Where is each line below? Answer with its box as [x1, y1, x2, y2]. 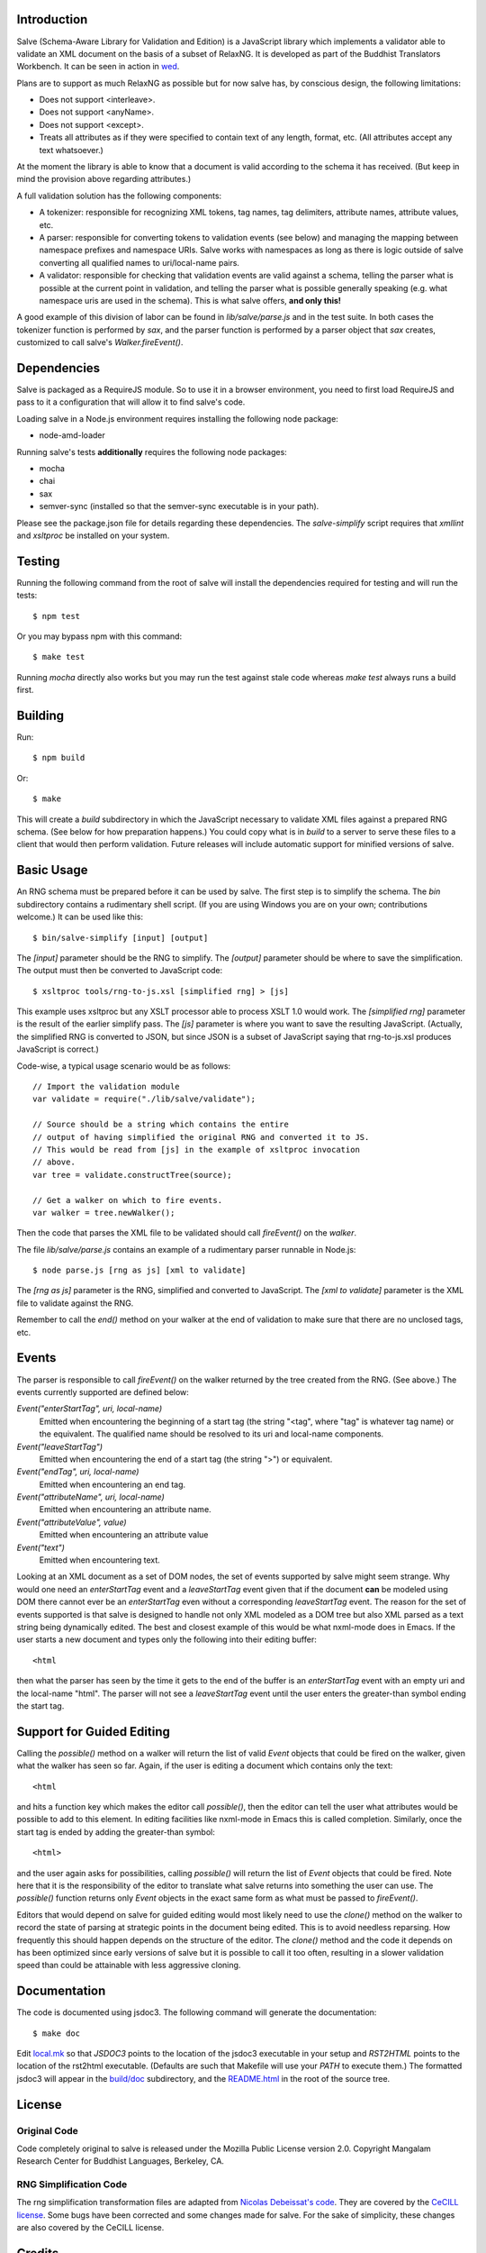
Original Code [16, 2124, 78, 2137]
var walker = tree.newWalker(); [32, 1208, 175, 1218]
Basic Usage [16, 862, 88, 878]
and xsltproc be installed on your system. [16, 530, 170, 541]
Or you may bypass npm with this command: [16, 631, 183, 642]
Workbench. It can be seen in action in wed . [16, 61, 180, 72]
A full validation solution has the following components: [16, 190, 222, 201]
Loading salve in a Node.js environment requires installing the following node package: [16, 413, 339, 424]
